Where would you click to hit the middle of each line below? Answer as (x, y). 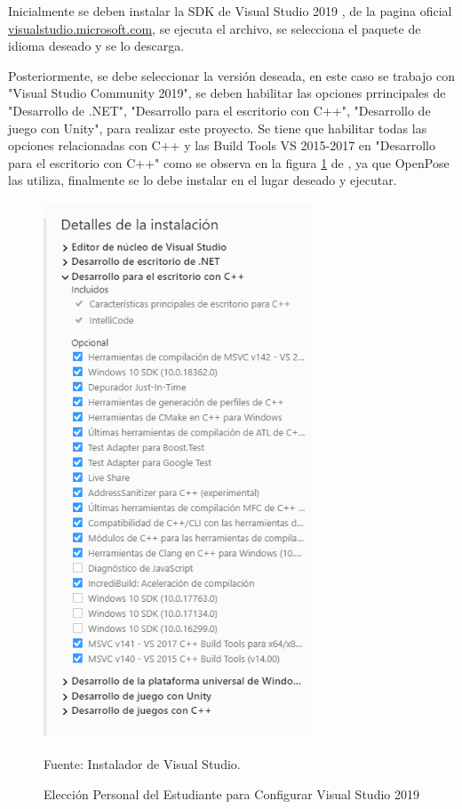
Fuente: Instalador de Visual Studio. (142, 764)
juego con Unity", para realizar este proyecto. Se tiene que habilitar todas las (218, 128)
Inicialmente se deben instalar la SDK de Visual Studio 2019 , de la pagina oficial (230, 11)
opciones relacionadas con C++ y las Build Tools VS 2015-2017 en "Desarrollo (222, 145)
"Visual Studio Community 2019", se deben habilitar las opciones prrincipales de (227, 93)
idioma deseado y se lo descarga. (96, 46)
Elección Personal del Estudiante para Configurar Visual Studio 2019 (231, 793)
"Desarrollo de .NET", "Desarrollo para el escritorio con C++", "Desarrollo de (219, 110)
